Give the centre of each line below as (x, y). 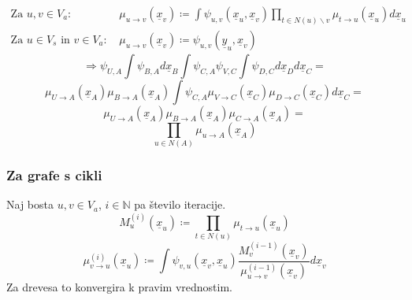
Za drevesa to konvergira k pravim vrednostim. (119, 287)
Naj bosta (30, 204)
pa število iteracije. (180, 204)
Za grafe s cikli (54, 175)
